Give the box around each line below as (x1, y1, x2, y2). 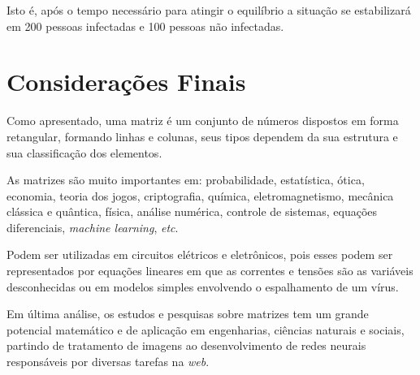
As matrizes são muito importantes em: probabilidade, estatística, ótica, (6, 171, 365, 188)
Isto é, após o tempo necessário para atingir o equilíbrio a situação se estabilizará (6, 2, 411, 18)
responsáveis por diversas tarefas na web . (6, 353, 210, 370)
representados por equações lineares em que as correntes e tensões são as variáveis (6, 262, 414, 279)
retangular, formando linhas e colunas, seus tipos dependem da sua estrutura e (6, 127, 398, 144)
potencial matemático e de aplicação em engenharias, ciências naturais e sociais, (6, 321, 405, 338)
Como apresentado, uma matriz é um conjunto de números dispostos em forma (6, 112, 399, 129)
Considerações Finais (6, 65, 246, 98)
